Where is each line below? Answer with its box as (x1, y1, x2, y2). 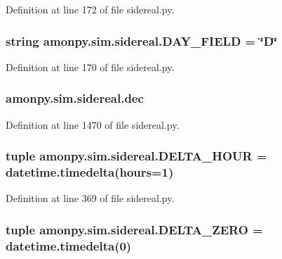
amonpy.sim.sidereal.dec (6, 89, 144, 107)
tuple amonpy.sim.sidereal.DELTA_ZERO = (6, 220, 263, 238)
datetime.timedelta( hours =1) (6, 163, 174, 181)
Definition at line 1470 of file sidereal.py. (6, 117, 180, 132)
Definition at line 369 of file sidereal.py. (6, 191, 175, 206)
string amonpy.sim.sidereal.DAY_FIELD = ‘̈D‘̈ (6, 32, 278, 49)
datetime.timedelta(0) (6, 236, 132, 254)
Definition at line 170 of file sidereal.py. (6, 59, 175, 74)
